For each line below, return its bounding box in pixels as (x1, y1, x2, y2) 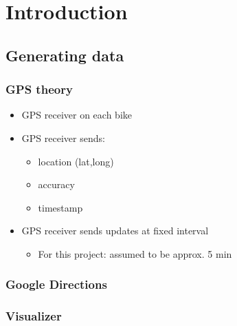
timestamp (38, 200, 83, 214)
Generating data (5, 44, 124, 65)
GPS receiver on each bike (21, 108, 132, 122)
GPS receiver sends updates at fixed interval (21, 223, 209, 238)
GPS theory (5, 81, 73, 98)
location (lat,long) (38, 154, 114, 168)
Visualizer (5, 307, 62, 325)
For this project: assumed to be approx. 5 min (38, 246, 232, 261)
